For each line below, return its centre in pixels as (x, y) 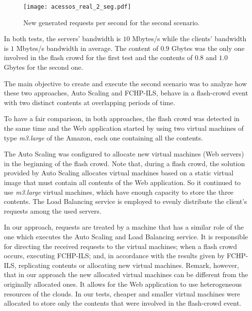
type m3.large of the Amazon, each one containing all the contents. (103, 137)
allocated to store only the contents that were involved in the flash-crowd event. (123, 303)
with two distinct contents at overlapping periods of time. (90, 102)
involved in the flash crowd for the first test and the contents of (98, 57)
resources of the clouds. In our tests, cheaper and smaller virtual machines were (122, 293)
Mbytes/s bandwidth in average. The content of (87, 48)
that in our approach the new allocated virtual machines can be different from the (126, 274)
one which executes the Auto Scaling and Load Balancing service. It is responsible (126, 236)
